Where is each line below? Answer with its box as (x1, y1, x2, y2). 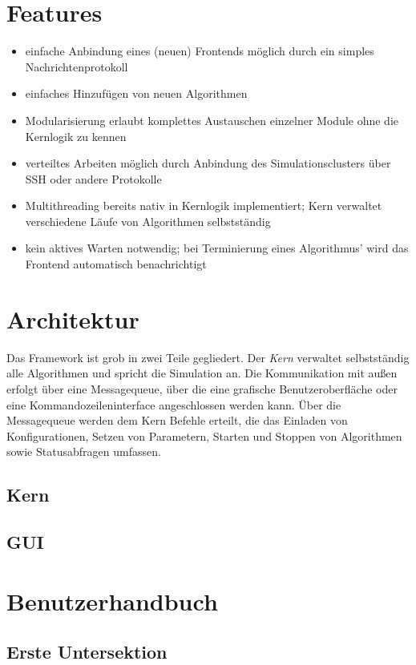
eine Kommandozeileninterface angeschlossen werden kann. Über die (6, 396, 341, 413)
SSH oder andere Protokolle (25, 170, 162, 187)
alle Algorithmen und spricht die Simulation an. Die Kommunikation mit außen (6, 365, 398, 381)
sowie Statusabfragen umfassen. (6, 443, 161, 460)
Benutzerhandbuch (6, 584, 218, 617)
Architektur (6, 302, 139, 335)
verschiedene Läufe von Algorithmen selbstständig (25, 212, 271, 229)
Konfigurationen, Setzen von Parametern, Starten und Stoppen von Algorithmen (6, 427, 402, 444)
